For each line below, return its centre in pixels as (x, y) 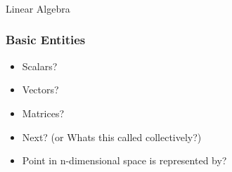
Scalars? (40, 66)
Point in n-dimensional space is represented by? (124, 160)
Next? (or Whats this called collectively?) (112, 137)
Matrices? (43, 113)
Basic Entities (46, 40)
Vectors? (40, 90)
